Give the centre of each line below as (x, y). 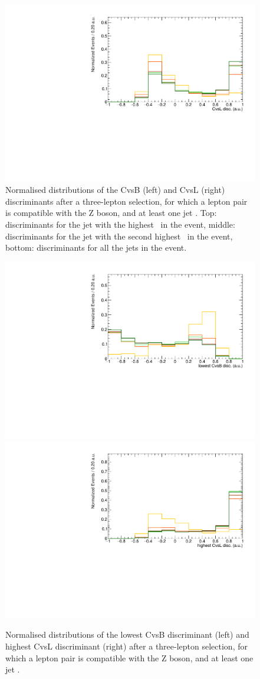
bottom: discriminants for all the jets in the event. (96, 247)
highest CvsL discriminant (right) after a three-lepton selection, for (126, 646)
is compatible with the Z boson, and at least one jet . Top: (111, 213)
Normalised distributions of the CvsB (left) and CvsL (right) (115, 190)
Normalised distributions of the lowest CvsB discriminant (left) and (127, 634)
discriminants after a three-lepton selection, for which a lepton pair (126, 201)
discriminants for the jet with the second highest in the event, (119, 236)
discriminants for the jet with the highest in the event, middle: (120, 224)
